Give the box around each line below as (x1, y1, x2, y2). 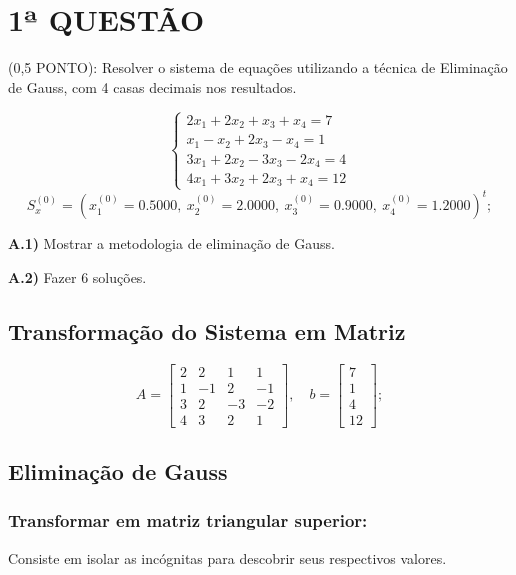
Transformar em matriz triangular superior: (8, 508, 368, 533)
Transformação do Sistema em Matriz (8, 315, 406, 346)
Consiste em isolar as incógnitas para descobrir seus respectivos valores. (8, 547, 447, 568)
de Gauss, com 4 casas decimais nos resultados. (8, 76, 297, 97)
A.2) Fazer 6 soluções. (8, 266, 147, 287)
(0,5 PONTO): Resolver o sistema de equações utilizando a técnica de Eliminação (8, 57, 508, 78)
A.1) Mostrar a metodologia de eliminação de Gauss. (8, 233, 335, 254)
